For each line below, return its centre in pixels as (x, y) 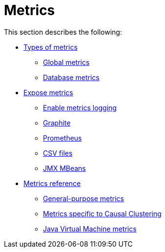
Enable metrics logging (80, 107)
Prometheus (62, 138)
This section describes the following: (63, 32)
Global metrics (66, 62)
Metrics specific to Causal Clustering (102, 213)
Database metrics (71, 77)
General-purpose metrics (83, 198)
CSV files (58, 153)
